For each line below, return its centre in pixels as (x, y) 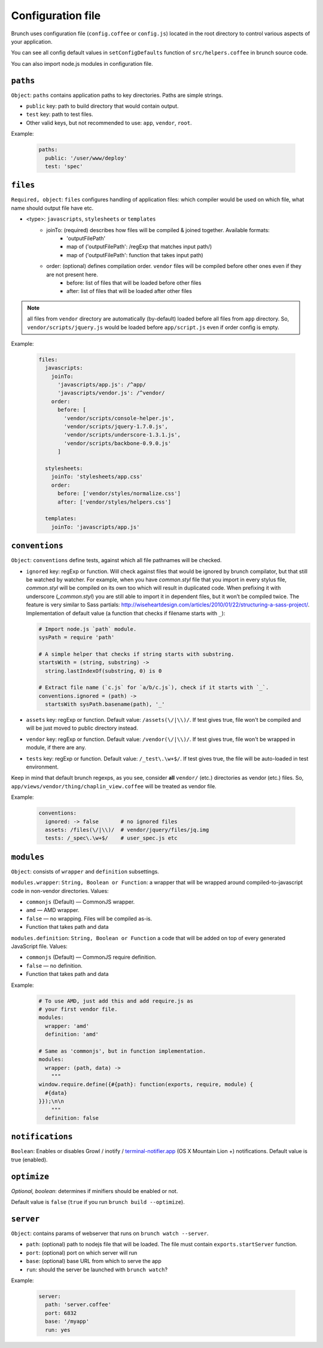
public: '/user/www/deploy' (86, 158)
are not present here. (72, 275)
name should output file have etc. (52, 208)
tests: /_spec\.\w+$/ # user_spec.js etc (111, 838)
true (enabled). (29, 1160)
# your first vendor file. (78, 1009)
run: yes (58, 1330)
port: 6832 (61, 1313)
